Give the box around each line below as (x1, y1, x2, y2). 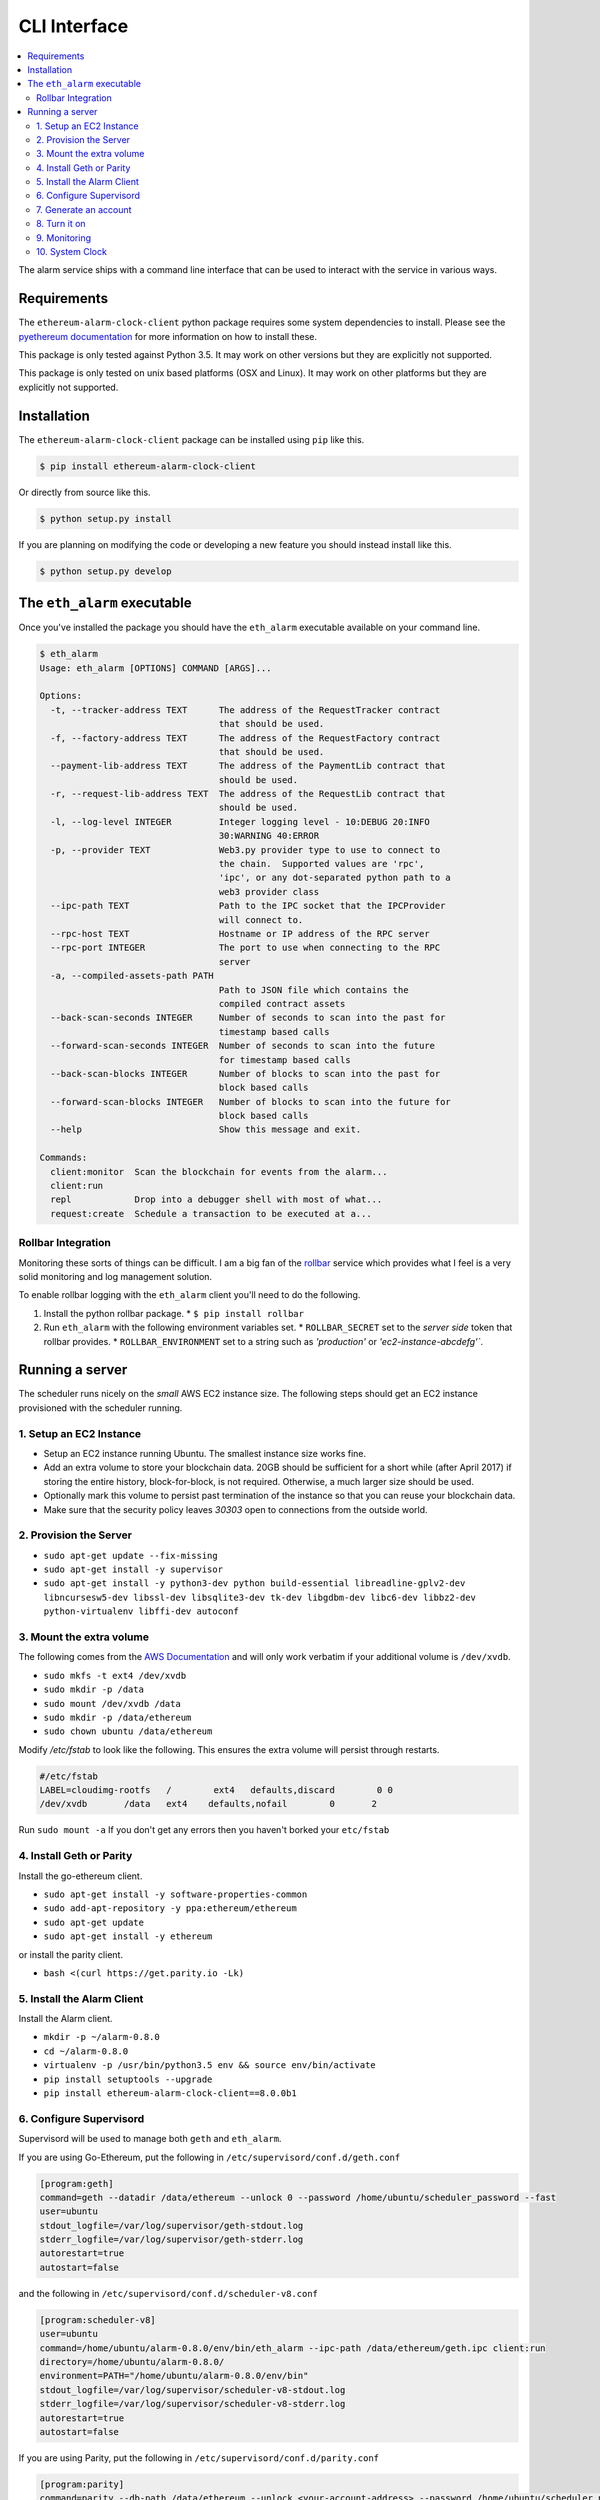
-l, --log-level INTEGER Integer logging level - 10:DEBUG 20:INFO (50, 816, 430, 827)
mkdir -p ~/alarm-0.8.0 (43, 2031, 160, 2043)
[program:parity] (39, 2478, 125, 2490)
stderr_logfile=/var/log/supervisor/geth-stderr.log (39, 2234, 304, 2245)
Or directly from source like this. (18, 486, 151, 498)
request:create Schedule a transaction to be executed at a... (50, 1208, 372, 1219)
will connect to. (218, 914, 304, 925)
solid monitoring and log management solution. (18, 1270, 213, 1282)
